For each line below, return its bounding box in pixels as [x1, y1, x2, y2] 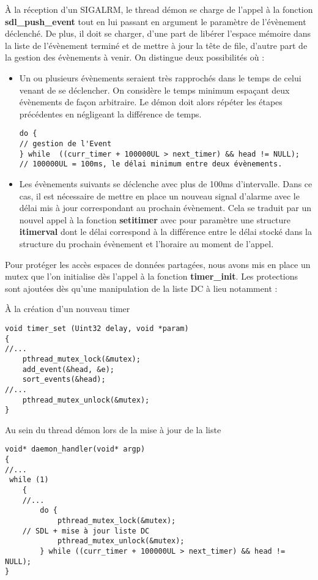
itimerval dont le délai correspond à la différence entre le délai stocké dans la [19, 225, 312, 238]
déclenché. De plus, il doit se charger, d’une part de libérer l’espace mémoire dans [5, 27, 311, 40]
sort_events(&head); [22, 375, 106, 384]
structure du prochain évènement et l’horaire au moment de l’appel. [19, 237, 274, 250]
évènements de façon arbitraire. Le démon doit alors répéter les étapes [19, 95, 283, 108]
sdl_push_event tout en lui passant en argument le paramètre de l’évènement [5, 15, 306, 28]
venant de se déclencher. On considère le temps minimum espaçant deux [19, 83, 290, 96]
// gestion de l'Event [19, 139, 112, 148]
